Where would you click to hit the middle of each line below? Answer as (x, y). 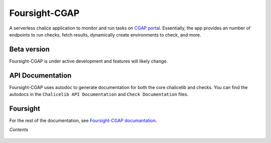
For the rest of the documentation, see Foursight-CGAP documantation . (83, 120)
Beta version (30, 49)
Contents (19, 129)
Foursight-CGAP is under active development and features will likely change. (89, 61)
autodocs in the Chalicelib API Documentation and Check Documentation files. (99, 94)
